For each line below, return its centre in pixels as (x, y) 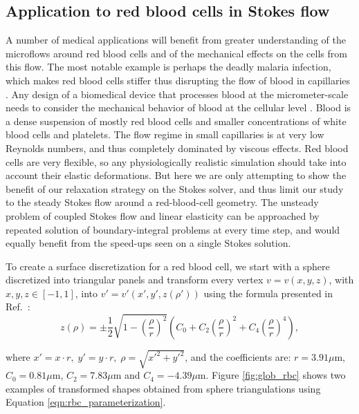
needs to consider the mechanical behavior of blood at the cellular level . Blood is (178, 107)
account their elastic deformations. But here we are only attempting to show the (176, 175)
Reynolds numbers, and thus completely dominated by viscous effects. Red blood (177, 148)
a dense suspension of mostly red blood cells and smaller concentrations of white (176, 121)
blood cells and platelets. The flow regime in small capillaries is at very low (165, 134)
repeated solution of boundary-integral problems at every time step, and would (173, 229)
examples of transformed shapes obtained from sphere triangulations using (163, 388)
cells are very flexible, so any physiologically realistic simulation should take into (176, 161)
